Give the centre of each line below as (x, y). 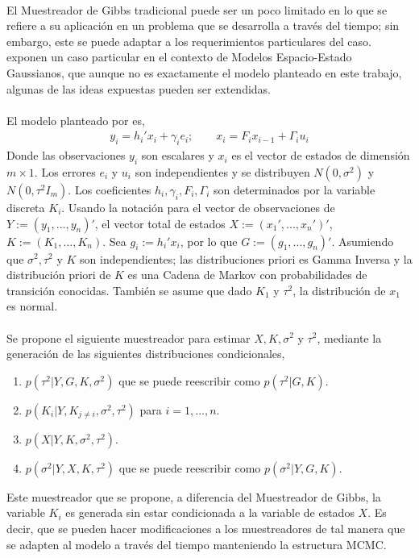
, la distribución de (339, 290)
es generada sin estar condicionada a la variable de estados (210, 512)
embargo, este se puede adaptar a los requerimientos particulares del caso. (189, 41)
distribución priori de (59, 275)
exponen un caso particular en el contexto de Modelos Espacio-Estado (179, 57)
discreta (26, 207)
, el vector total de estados (160, 223)
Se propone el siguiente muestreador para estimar (129, 337)
